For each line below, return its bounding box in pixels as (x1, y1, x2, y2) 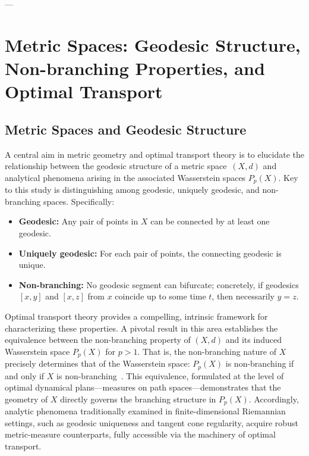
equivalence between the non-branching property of (5, 333, 191, 346)
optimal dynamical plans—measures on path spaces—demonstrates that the (5, 381, 281, 393)
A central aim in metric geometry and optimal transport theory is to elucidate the (5, 148, 304, 160)
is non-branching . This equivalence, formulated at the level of (56, 369, 284, 382)
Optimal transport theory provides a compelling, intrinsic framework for (5, 310, 268, 322)
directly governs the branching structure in (60, 392, 216, 405)
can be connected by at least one (150, 215, 270, 227)
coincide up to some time (115, 290, 206, 302)
